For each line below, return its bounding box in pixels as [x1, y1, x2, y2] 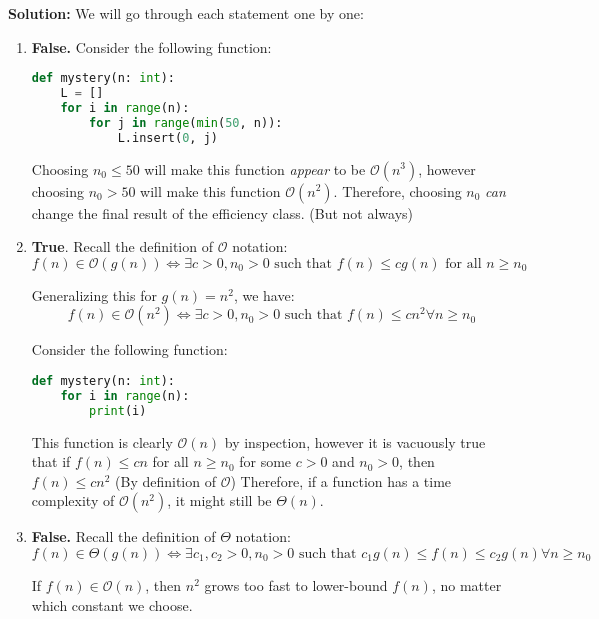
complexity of [31, 490, 115, 511]
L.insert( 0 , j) [117, 130, 218, 145]
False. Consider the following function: [31, 36, 272, 57]
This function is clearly [31, 431, 173, 452]
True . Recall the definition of [31, 236, 213, 257]
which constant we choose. [31, 594, 193, 615]
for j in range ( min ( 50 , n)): [89, 115, 283, 130]
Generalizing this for [31, 284, 157, 305]
